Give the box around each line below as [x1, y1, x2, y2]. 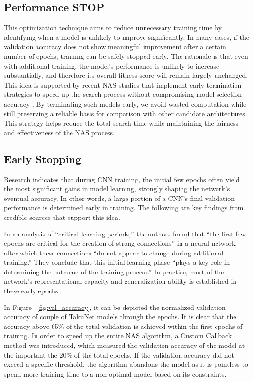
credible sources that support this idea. [4, 212, 120, 222]
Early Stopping [4, 151, 81, 166]
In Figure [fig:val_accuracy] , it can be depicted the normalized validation [4, 302, 226, 312]
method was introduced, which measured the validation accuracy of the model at [4, 340, 245, 350]
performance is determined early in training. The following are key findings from [4, 202, 244, 213]
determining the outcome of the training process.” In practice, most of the [4, 266, 224, 276]
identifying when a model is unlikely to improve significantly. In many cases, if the [4, 32, 249, 42]
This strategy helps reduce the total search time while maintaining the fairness [4, 118, 239, 128]
